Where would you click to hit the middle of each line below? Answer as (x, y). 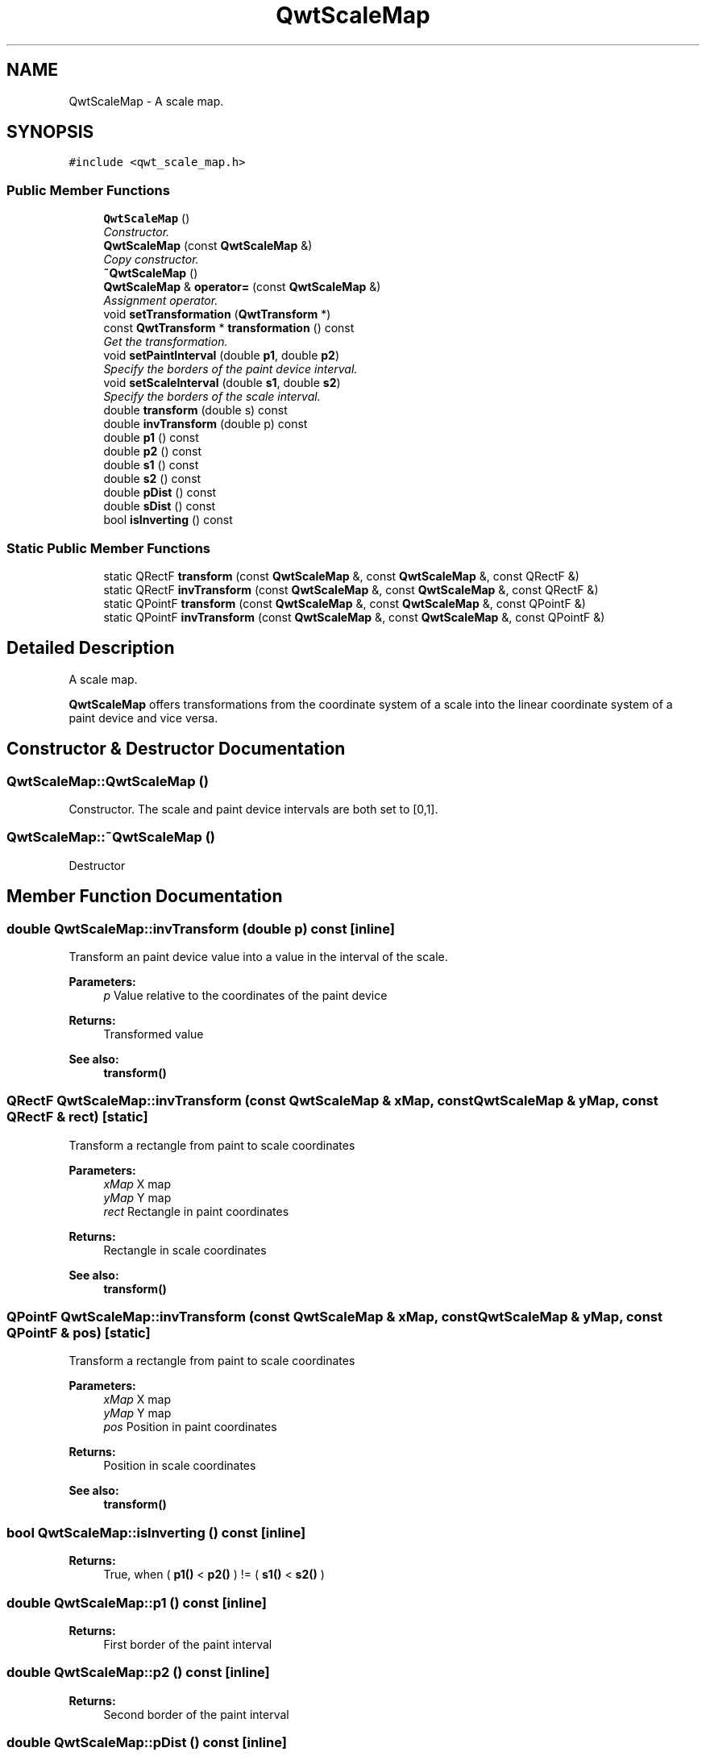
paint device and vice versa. (143, 718)
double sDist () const (160, 506)
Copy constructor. (151, 260)
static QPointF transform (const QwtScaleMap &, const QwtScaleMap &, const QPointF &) (345, 603)
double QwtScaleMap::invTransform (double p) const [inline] (201, 928)
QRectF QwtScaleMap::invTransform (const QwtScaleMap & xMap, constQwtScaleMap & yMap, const (332, 1101)
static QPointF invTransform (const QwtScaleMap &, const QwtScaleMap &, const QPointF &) (354, 617)
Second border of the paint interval (196, 1714)
